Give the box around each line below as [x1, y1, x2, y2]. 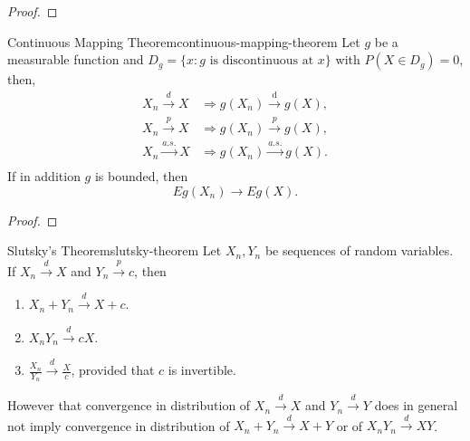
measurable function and [7, 50, 144, 69]
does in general [374, 396, 458, 415]
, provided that [71, 360, 155, 379]
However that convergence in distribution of [7, 396, 251, 415]
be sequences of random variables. [264, 241, 454, 260]
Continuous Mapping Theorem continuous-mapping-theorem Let [7, 32, 360, 51]
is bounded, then [94, 167, 188, 186]
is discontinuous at [209, 54, 314, 68]
